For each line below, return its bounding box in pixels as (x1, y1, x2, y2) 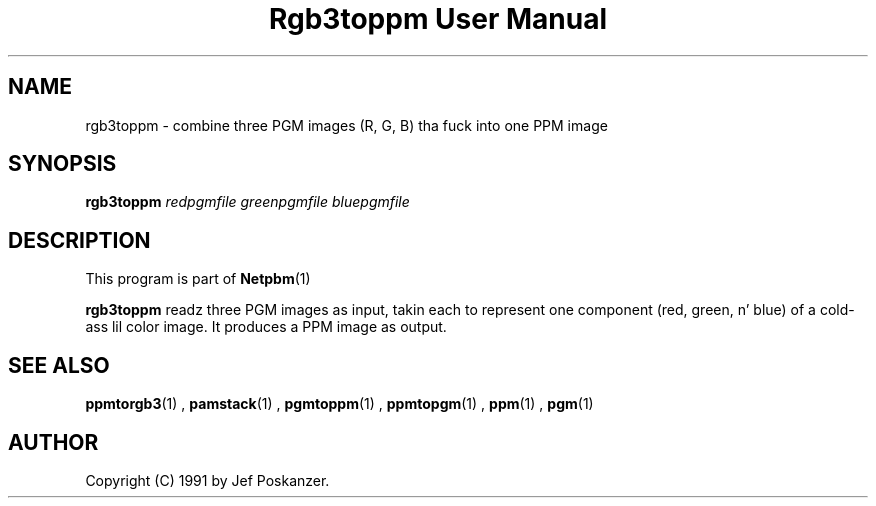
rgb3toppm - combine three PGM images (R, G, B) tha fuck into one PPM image (85, 116, 608, 134)
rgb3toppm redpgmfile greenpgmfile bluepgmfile (85, 193, 410, 211)
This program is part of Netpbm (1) (85, 270, 311, 288)
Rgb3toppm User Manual (268, 2, 608, 36)
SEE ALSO (8, 352, 110, 378)
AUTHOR (8, 429, 99, 455)
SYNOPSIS (8, 151, 117, 177)
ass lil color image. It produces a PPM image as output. (85, 318, 447, 336)
